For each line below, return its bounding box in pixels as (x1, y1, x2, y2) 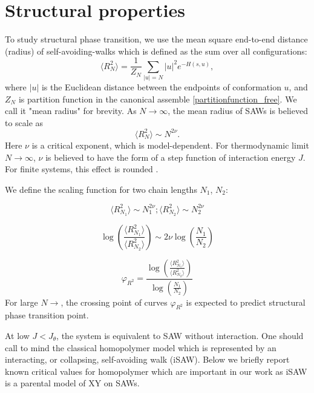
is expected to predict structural (186, 295, 306, 308)
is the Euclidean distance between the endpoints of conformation (41, 81, 281, 93)
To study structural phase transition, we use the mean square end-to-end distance (5, 33, 308, 45)
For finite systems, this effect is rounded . (5, 163, 159, 175)
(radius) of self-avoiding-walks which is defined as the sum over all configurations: (5, 44, 307, 57)
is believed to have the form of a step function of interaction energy (45, 150, 296, 163)
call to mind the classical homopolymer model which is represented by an (5, 341, 276, 354)
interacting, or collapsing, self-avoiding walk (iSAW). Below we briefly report (5, 353, 290, 366)
